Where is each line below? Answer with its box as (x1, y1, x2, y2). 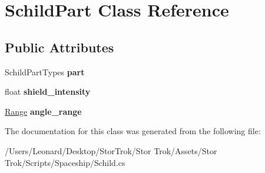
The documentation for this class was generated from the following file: (5, 125, 261, 137)
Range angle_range (5, 105, 82, 117)
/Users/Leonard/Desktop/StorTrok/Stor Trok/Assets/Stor (5, 144, 217, 157)
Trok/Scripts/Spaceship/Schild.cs (5, 156, 125, 168)
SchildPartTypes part (5, 65, 85, 78)
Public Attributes (5, 38, 114, 56)
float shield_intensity (5, 85, 91, 98)
